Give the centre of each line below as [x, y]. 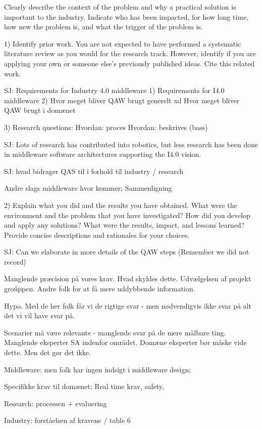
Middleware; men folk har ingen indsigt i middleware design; [98, 369]
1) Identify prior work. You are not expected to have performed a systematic [123, 43]
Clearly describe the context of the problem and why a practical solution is [120, 7]
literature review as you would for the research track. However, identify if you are [130, 53]
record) [15, 261]
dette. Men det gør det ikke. [47, 352]
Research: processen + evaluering [56, 403]
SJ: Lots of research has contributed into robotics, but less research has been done [131, 144]
